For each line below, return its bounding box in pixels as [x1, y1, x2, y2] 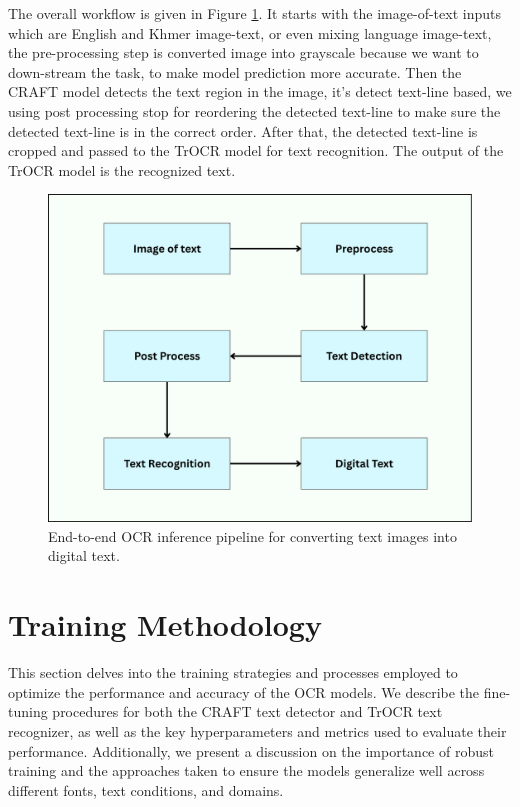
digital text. [48, 545, 120, 566]
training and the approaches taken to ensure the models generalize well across [8, 760, 485, 781]
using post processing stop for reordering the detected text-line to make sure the [8, 100, 501, 121]
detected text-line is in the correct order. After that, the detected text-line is [8, 120, 478, 141]
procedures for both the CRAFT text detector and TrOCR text [52, 701, 443, 722]
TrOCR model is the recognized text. [8, 159, 236, 180]
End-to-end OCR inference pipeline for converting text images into [48, 525, 457, 546]
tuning [8, 701, 48, 722]
